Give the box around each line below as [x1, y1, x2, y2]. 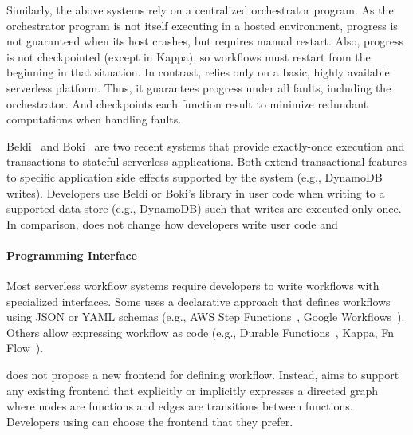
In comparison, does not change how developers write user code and [6, 215, 338, 232]
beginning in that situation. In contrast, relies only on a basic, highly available [6, 64, 390, 80]
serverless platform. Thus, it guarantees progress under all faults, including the [6, 79, 391, 96]
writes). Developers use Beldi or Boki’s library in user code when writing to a [6, 184, 385, 201]
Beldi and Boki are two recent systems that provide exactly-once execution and [6, 137, 405, 154]
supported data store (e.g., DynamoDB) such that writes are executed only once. [6, 200, 402, 217]
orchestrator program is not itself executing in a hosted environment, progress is [6, 17, 398, 33]
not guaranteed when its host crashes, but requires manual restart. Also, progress [6, 33, 403, 49]
